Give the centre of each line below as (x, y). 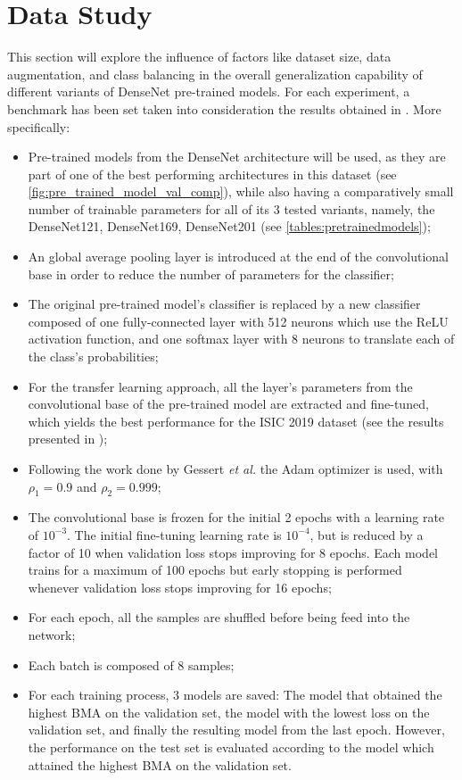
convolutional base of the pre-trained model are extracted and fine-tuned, (228, 404)
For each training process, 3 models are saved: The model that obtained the (235, 695)
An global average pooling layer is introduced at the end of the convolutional (238, 257)
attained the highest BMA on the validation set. (160, 764)
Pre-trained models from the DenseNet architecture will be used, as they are (237, 157)
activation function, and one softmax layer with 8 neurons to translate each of (241, 339)
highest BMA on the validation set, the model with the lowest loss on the (229, 712)
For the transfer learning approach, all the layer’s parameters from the (220, 386)
